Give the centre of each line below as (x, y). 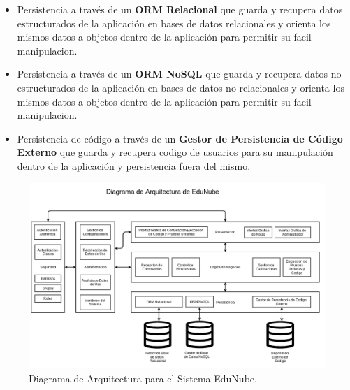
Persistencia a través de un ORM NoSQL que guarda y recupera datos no (179, 74)
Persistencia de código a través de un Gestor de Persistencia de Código (180, 138)
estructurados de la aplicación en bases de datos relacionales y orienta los (174, 23)
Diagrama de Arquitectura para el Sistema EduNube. (143, 378)
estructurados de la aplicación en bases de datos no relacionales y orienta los (181, 87)
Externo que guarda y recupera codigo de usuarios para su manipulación (175, 152)
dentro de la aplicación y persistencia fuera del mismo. (134, 165)
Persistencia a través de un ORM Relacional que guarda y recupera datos (180, 9)
